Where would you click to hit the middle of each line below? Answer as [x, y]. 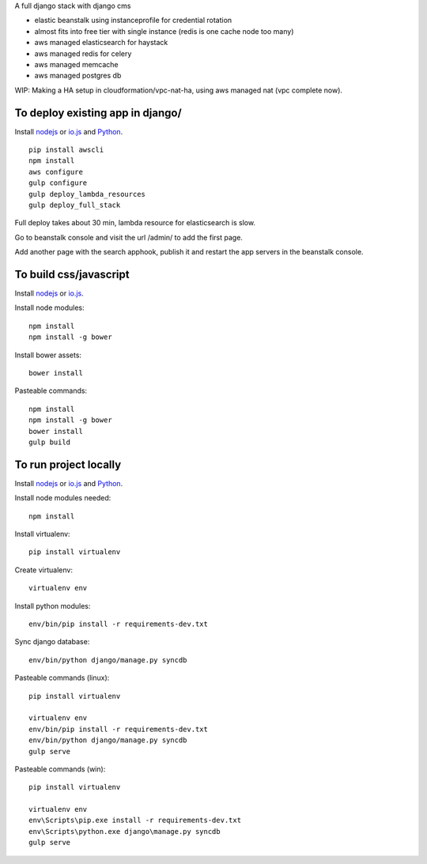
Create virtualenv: [43, 570]
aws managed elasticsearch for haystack [101, 43]
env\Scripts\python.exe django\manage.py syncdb [125, 831]
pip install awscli [66, 150]
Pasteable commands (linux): [62, 678]
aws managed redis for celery [83, 53]
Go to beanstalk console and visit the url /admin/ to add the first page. [128, 237]
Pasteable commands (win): [60, 769]
